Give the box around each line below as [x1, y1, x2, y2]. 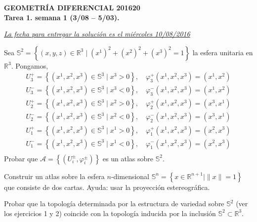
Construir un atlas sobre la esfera [4, 171, 105, 181]
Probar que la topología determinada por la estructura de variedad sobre [4, 198, 224, 209]
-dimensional [111, 171, 150, 181]
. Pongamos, [11, 60, 48, 71]
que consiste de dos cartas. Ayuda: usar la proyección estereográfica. [4, 182, 210, 192]
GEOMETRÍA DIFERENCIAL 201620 [4, 2, 140, 12]
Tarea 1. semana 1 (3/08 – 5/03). [4, 12, 120, 22]
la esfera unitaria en [192, 47, 253, 57]
